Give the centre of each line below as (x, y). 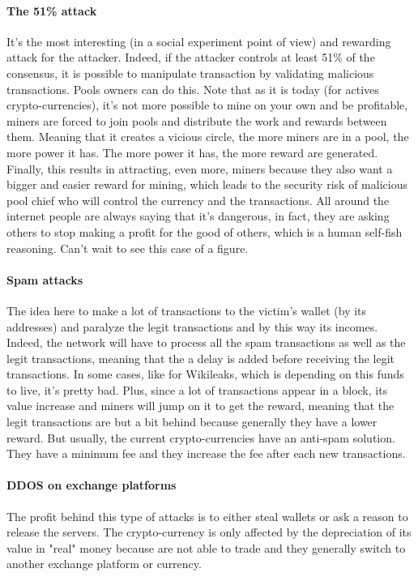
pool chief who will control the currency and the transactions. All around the (198, 200)
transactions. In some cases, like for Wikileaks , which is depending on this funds (205, 374)
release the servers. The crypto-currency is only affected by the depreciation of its (209, 532)
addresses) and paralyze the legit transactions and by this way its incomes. (192, 326)
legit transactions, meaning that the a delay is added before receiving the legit (201, 358)
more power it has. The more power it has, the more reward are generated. (192, 152)
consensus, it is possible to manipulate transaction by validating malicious (190, 73)
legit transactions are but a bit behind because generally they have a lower (192, 422)
